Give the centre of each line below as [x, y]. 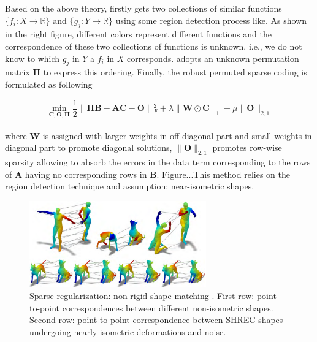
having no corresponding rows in [86, 174]
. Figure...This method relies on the [223, 174]
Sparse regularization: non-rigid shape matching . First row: [142, 296]
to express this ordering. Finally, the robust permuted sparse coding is [175, 72]
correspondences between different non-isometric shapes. [168, 307]
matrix [17, 72]
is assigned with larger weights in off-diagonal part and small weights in [177, 135]
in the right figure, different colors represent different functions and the [138, 34]
